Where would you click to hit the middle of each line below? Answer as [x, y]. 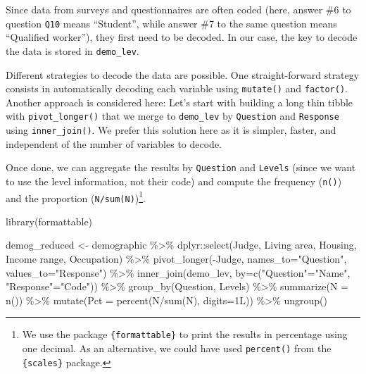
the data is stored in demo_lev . [72, 50]
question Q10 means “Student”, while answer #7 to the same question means [171, 23]
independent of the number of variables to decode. [114, 143]
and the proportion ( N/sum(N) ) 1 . [76, 197]
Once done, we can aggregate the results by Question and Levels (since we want [181, 167]
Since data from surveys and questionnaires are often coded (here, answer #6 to [178, 9]
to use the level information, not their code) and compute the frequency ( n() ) [174, 181]
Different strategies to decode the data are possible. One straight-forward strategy [183, 74]
